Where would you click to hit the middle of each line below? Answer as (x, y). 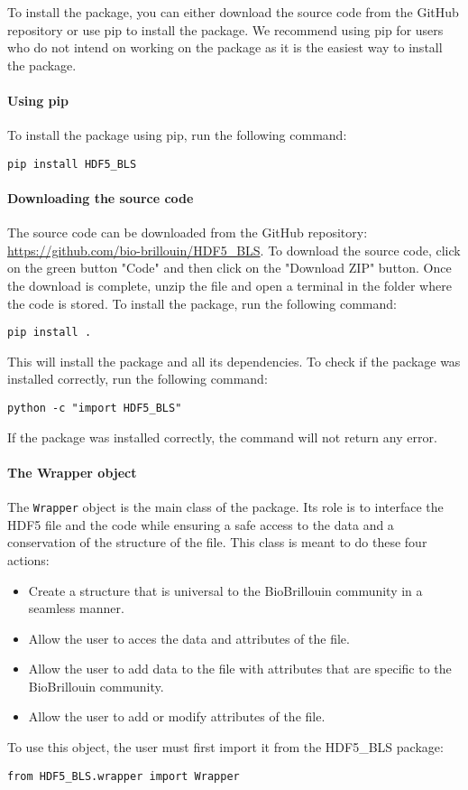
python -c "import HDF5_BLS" (95, 409)
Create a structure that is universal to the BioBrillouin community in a (225, 590)
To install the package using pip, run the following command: (177, 135)
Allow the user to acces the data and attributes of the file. (189, 638)
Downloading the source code (101, 198)
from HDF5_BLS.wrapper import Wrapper (124, 776)
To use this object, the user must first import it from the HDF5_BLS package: (225, 747)
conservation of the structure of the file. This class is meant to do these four (217, 542)
